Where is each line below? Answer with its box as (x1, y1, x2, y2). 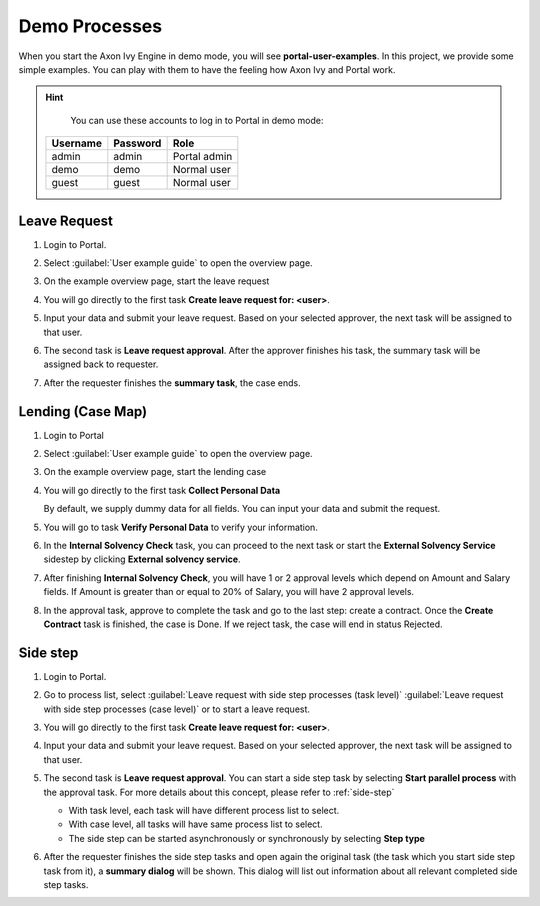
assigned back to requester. (43, 358, 159, 370)
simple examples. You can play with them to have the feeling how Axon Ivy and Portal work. (18, 63, 396, 75)
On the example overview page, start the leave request (43, 275, 270, 287)
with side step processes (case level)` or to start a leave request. (43, 703, 310, 715)
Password (113, 136, 162, 150)
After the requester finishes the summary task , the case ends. (43, 376, 301, 389)
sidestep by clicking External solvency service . (43, 553, 241, 565)
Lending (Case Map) (18, 403, 148, 420)
